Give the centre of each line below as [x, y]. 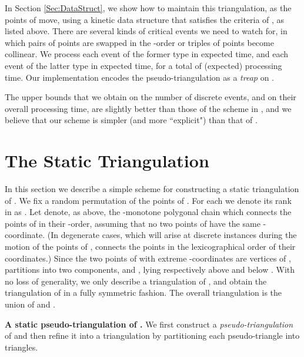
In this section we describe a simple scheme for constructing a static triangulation [152, 189]
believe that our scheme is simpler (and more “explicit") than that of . [131, 120]
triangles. [21, 347]
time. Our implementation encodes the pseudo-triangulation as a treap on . [139, 77]
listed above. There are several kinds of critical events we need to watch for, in [146, 31]
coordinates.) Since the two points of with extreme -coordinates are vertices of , [148, 258]
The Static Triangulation [107, 161]
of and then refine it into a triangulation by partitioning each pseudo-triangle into [152, 335]
